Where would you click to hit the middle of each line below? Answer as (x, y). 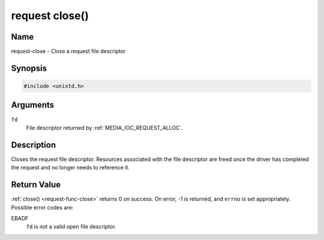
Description (34, 145)
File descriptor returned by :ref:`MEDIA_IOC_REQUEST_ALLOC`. (104, 127)
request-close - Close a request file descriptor (68, 51)
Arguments (33, 105)
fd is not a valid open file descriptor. (71, 227)
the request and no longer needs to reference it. (70, 168)
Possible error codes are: (42, 207)
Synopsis (29, 68)
